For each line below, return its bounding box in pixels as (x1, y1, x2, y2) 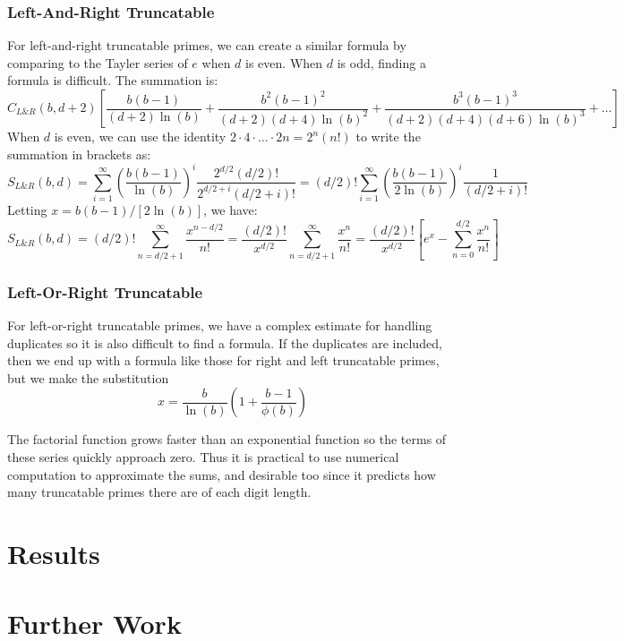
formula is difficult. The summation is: (7, 71, 218, 90)
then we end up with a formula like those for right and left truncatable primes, (7, 351, 440, 370)
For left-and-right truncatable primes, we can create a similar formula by (7, 36, 406, 55)
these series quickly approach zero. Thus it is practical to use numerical (7, 447, 399, 466)
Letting (7, 201, 47, 219)
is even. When (245, 53, 323, 72)
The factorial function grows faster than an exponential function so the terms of (7, 430, 447, 449)
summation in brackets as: (7, 144, 151, 163)
